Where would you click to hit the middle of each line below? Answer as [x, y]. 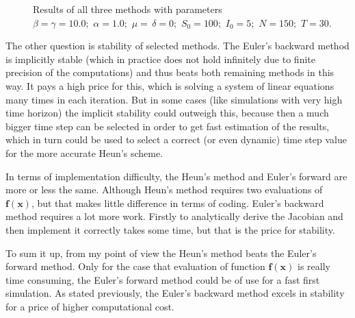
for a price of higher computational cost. [90, 306]
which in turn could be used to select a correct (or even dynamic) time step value [176, 139]
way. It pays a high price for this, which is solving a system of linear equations [170, 85]
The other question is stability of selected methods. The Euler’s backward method [177, 46]
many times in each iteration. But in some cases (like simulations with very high [174, 99]
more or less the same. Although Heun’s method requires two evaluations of [164, 189]
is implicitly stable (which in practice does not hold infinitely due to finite [160, 59]
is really [314, 266]
